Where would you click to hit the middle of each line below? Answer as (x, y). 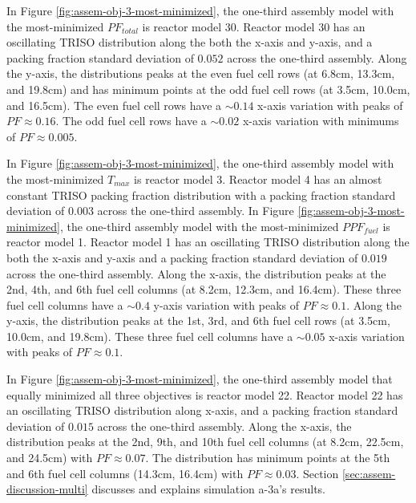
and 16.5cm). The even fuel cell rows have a (114, 105)
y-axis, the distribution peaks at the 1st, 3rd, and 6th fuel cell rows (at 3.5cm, (198, 320)
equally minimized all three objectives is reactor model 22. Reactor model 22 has (205, 394)
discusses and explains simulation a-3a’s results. (209, 489)
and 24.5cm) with (50, 458)
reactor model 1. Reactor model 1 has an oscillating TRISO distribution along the (208, 242)
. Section (317, 473)
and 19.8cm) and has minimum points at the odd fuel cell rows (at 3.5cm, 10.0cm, (208, 89)
